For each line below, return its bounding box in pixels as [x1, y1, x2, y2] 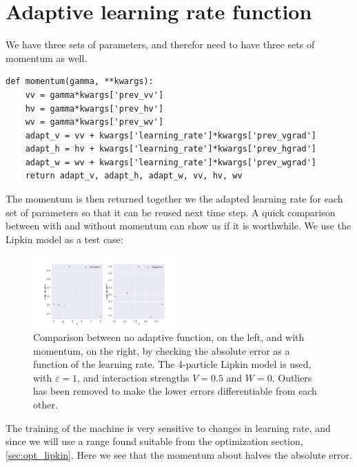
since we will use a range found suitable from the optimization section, [6, 434, 303, 448]
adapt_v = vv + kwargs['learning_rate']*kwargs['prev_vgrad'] [25, 130, 317, 141]
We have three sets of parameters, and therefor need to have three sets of [6, 37, 315, 52]
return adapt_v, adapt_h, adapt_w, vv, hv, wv [25, 171, 243, 181]
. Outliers [272, 370, 312, 384]
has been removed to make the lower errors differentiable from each [33, 384, 317, 398]
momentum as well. [6, 50, 88, 65]
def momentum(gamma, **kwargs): [6, 76, 154, 87]
